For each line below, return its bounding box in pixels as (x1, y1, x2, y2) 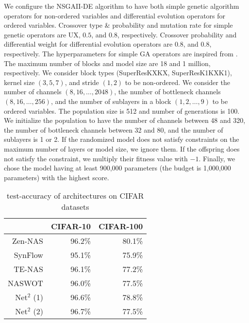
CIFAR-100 (98, 221, 143, 232)
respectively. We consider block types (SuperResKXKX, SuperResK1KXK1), (4, 68, 232, 78)
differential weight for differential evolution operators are (4, 39, 173, 49)
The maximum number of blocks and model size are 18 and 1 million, (4, 58, 211, 68)
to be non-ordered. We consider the (125, 77, 230, 87)
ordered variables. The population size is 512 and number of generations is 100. (4, 105, 240, 116)
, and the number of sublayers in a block (50, 96, 171, 106)
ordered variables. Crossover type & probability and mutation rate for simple (4, 20, 233, 30)
